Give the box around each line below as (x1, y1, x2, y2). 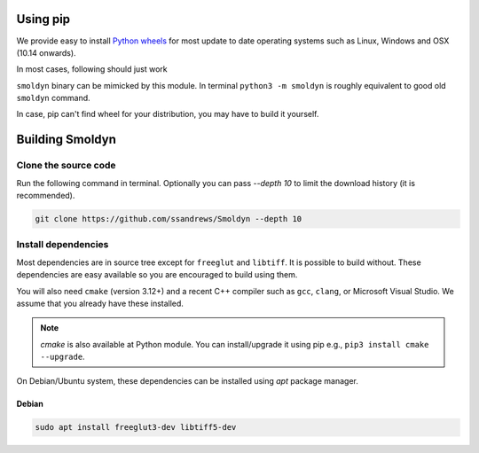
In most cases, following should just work (16, 64, 168, 74)
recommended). (16, 191, 75, 201)
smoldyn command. (16, 93, 90, 104)
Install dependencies (16, 238, 109, 251)
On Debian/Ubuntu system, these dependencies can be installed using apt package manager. (16, 376, 358, 387)
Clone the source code (16, 160, 116, 172)
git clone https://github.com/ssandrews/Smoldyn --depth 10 (35, 214, 302, 223)
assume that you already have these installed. (16, 298, 184, 309)
